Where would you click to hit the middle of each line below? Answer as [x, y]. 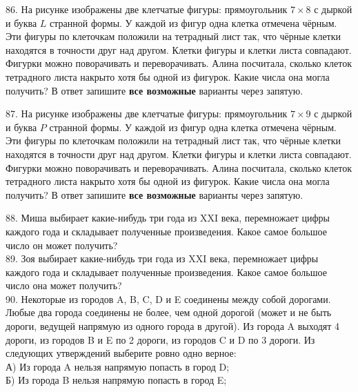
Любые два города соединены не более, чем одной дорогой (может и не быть [169, 312]
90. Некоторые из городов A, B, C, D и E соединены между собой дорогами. [168, 298]
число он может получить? [62, 245]
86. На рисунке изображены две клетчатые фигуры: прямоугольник [147, 9]
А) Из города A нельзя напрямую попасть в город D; [118, 366]
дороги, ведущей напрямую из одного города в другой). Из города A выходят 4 [173, 326]
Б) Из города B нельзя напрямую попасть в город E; [116, 380]
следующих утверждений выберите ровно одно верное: [121, 353]
